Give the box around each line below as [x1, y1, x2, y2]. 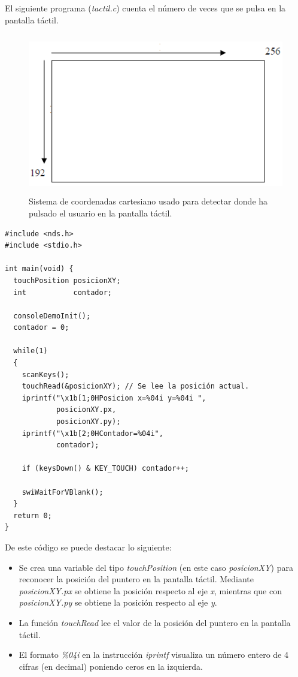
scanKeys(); [22, 370, 69, 379]
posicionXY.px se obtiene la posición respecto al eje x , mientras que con [19, 584, 282, 597]
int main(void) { [5, 264, 74, 273]
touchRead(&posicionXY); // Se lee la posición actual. [22, 382, 250, 391]
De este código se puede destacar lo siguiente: [5, 540, 172, 553]
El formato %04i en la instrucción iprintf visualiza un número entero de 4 [19, 648, 288, 661]
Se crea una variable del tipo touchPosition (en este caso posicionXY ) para [19, 561, 293, 573]
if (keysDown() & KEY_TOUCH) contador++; [22, 464, 189, 473]
